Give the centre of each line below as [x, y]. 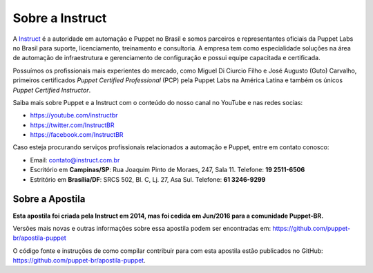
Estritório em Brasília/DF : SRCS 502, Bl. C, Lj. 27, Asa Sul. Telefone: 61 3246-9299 [148, 179]
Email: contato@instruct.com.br [75, 160]
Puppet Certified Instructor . [52, 90]
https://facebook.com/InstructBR [77, 135]
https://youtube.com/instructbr [74, 115]
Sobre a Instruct [60, 18]
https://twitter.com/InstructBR [72, 125]
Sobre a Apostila [49, 199]
